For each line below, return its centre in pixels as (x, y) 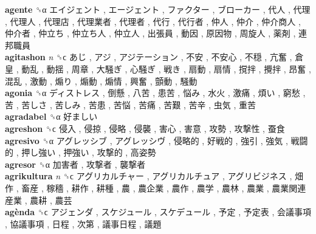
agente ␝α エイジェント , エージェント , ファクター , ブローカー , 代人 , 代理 (158, 9)
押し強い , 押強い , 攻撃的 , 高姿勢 (89, 152)
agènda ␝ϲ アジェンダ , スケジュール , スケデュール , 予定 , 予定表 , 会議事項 (158, 212)
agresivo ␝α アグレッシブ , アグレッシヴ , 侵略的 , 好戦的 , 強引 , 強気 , (146, 140)
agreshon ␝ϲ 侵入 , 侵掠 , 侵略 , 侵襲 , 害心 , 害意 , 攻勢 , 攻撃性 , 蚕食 (145, 128)
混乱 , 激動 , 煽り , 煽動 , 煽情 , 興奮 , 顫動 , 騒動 (101, 81)
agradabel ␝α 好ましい (51, 116)
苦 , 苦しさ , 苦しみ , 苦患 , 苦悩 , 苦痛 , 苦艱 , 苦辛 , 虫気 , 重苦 (130, 104)
